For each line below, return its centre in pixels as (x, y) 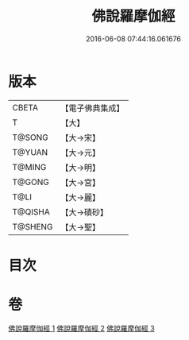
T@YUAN (30, 152)
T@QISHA (31, 211)
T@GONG (31, 182)
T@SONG (31, 137)
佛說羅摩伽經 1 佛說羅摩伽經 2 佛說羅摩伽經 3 (81, 328)
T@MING (29, 167)
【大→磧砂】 (85, 212)
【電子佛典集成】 (93, 108)
